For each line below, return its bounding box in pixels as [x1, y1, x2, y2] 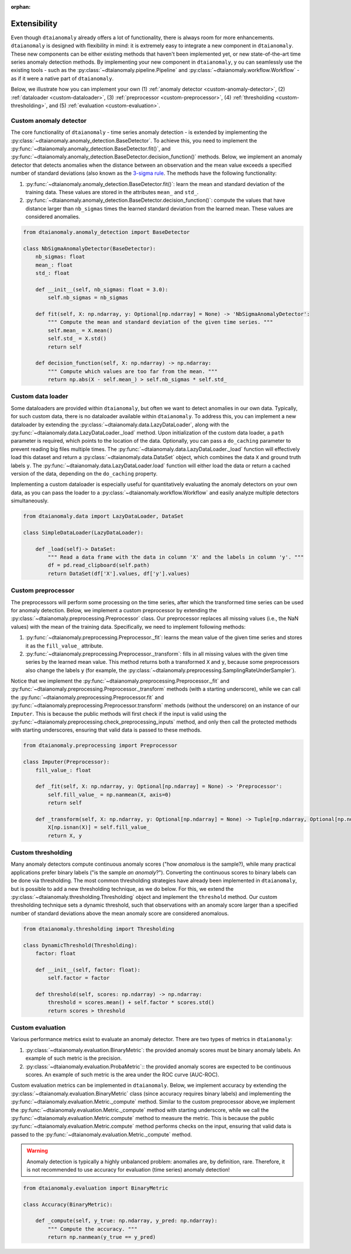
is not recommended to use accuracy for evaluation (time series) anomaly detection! [26, 1166, 230, 1173]
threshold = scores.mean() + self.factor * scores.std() [47, 999, 215, 1006]
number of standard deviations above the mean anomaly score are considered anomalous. [11, 910, 229, 917]
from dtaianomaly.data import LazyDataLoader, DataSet [23, 513, 184, 520]
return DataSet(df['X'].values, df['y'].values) [47, 570, 190, 577]
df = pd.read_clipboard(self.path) [47, 562, 150, 569]
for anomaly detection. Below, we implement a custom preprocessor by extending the [11, 607, 218, 614]
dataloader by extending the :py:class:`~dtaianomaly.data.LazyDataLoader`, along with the [11, 421, 229, 428]
